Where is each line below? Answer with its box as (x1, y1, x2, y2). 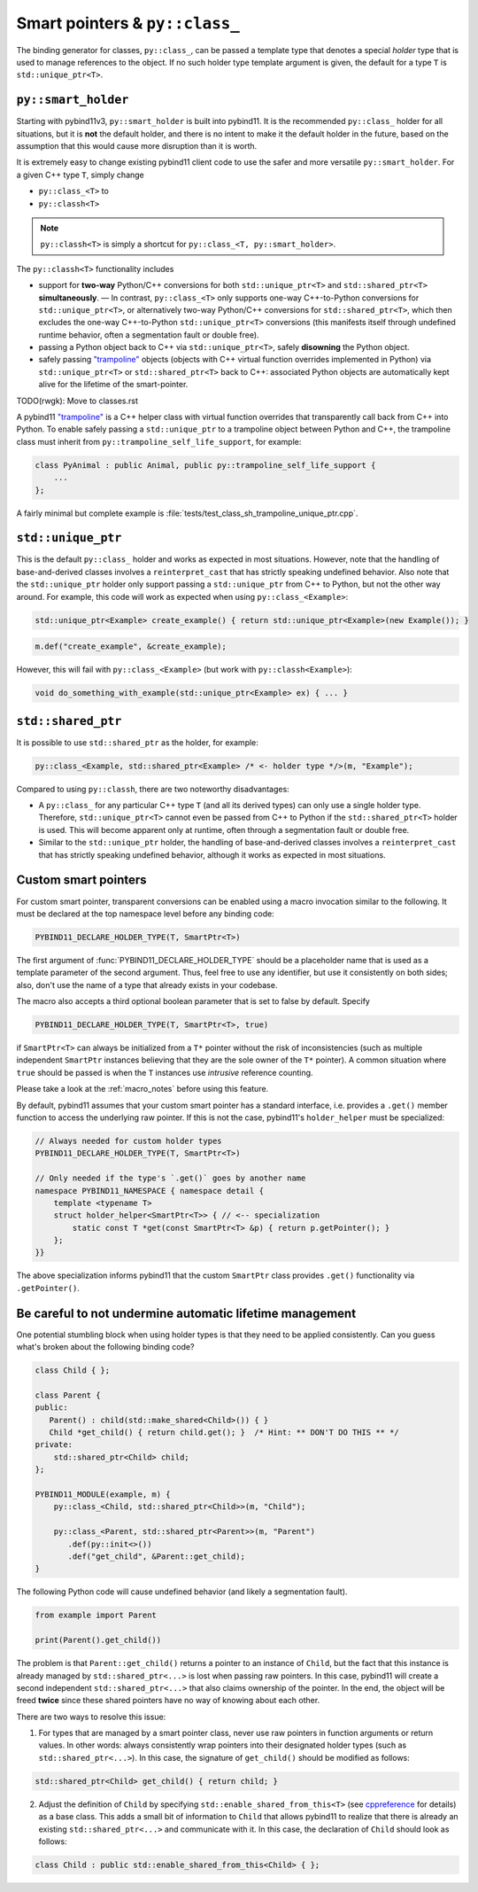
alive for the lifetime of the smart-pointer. (38, 379, 189, 390)
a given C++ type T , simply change (16, 169, 145, 180)
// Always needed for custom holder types (35, 1135, 222, 1146)
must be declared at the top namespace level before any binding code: (16, 908, 274, 919)
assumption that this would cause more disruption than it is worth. (16, 141, 258, 152)
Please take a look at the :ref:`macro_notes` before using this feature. (16, 1084, 269, 1094)
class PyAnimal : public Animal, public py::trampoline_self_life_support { (35, 460, 376, 470)
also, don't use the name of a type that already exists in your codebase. (16, 979, 278, 990)
